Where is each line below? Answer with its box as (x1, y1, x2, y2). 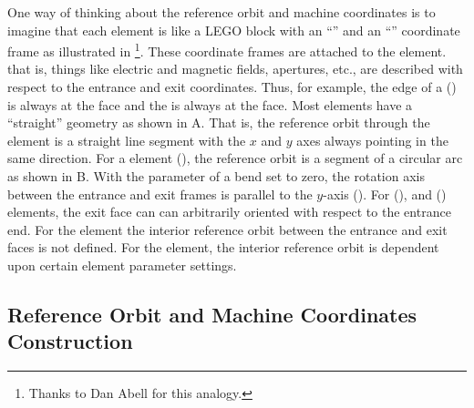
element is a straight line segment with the (7, 130, 246, 149)
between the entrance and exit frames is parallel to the (7, 184, 313, 203)
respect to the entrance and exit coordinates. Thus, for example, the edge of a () (7, 77, 457, 97)
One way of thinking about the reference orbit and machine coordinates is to (7, 3, 436, 21)
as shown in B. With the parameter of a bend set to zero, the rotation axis (7, 167, 425, 185)
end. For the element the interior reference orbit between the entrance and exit (7, 219, 448, 239)
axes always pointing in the (296, 130, 448, 149)
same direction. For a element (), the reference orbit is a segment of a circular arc (7, 148, 463, 168)
